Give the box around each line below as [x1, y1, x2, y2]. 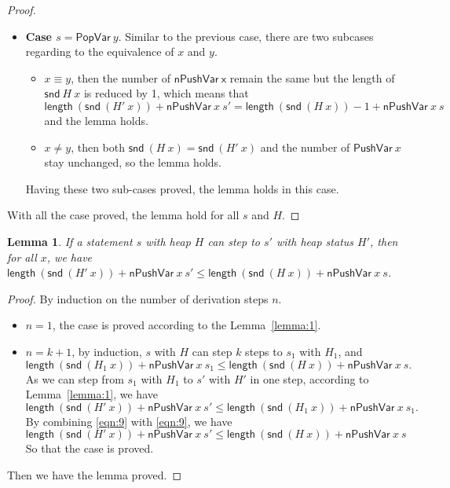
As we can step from [25, 370, 124, 387]
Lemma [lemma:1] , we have [25, 386, 158, 402]
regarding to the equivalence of [25, 43, 174, 60]
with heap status [276, 233, 354, 249]
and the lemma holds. [44, 112, 148, 128]
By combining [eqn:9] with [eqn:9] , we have [25, 413, 232, 429]
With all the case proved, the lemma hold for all [7, 207, 240, 223]
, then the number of [71, 69, 170, 86]
